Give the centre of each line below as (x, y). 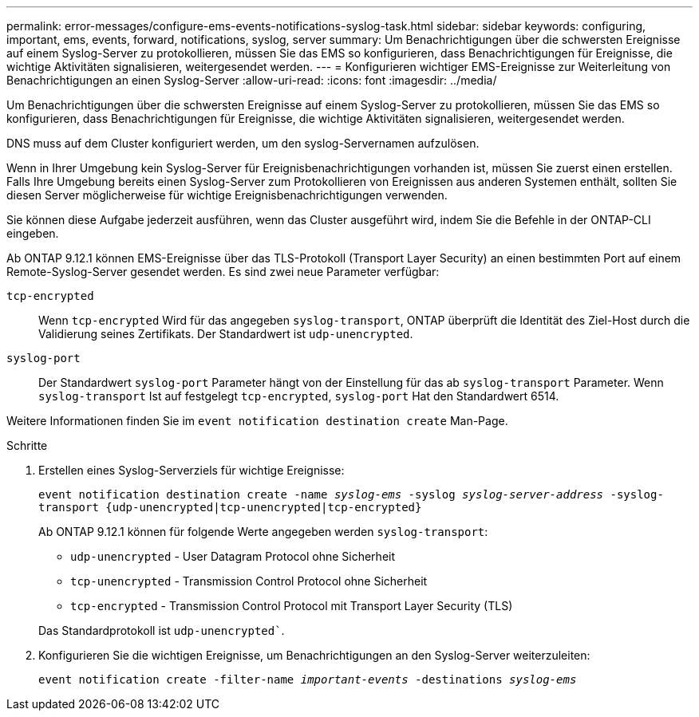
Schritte (27, 445)
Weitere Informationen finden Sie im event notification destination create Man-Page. (257, 421)
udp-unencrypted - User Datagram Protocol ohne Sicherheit (233, 556)
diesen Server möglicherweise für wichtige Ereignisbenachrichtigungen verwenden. (227, 195)
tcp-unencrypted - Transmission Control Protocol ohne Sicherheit (249, 581)
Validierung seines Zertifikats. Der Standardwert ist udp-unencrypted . (226, 334)
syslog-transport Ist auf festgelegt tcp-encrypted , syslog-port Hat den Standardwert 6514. (299, 396)
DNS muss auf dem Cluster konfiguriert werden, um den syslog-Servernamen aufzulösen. (243, 143)
